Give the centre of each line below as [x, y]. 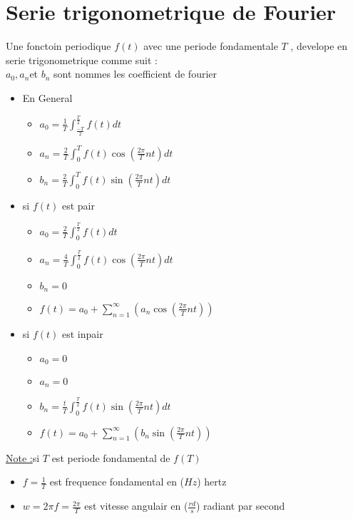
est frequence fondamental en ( [117, 482]
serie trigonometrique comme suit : [82, 60]
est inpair [82, 333]
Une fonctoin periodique [58, 46]
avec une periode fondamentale [211, 46]
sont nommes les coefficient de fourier [135, 74]
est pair [78, 205]
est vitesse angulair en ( [136, 506]
